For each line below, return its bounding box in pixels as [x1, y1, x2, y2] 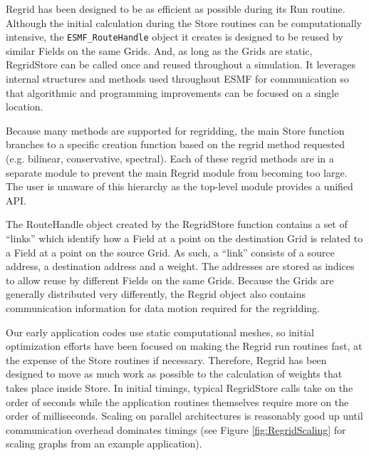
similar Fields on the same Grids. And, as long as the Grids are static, [6, 43, 313, 58]
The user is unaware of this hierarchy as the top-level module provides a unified [6, 179, 353, 194]
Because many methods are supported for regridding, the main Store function [6, 123, 345, 138]
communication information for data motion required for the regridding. [6, 300, 320, 315]
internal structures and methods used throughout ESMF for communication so [6, 71, 349, 86]
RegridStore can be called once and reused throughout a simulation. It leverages [6, 57, 356, 72]
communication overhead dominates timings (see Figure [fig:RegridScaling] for [6, 422, 346, 437]
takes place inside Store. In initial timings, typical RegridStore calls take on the [6, 380, 353, 395]
